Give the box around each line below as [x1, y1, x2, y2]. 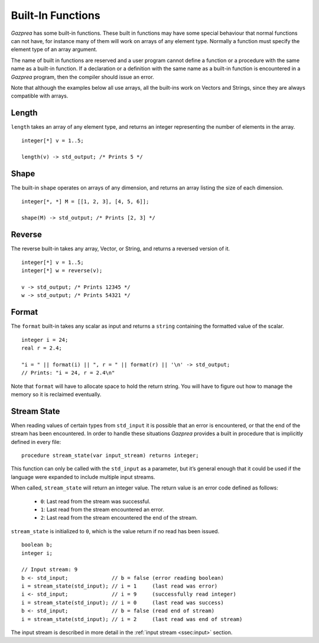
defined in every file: [11, 438, 61, 445]
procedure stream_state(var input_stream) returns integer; [21, 452, 199, 459]
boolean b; [21, 541, 53, 549]
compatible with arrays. [11, 92, 69, 100]
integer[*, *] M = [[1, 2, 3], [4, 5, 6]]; [21, 198, 149, 205]
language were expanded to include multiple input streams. [11, 473, 155, 481]
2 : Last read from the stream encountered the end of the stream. [40, 514, 198, 521]
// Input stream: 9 [21, 566, 78, 573]
